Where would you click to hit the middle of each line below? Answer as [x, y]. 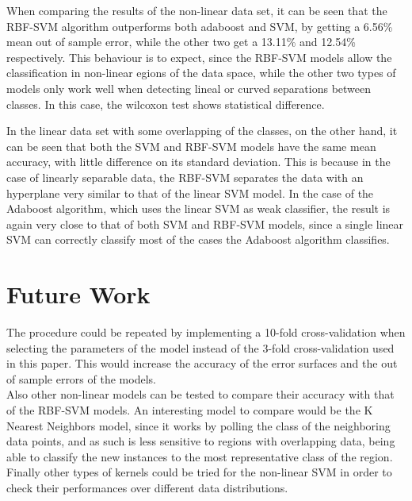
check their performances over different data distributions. [147, 487]
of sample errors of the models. [81, 378]
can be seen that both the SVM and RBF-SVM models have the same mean [191, 146]
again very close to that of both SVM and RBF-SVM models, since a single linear [205, 224]
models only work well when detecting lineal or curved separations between [189, 88]
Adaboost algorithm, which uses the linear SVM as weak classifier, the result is [198, 208]
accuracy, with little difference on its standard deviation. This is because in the [198, 162]
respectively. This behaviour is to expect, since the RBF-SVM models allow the [199, 57]
